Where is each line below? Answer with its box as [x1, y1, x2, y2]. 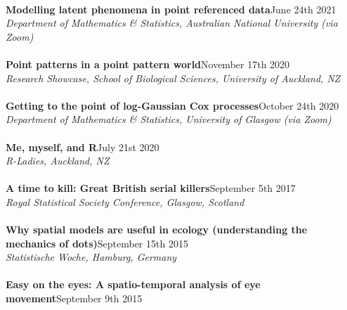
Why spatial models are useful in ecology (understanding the [6, 222, 308, 237]
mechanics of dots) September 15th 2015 [6, 235, 188, 250]
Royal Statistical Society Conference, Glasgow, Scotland [6, 194, 244, 209]
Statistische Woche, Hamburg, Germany [6, 250, 177, 264]
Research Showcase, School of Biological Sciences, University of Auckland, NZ [6, 70, 341, 85]
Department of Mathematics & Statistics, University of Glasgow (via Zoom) [6, 112, 332, 127]
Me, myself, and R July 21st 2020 [6, 139, 159, 154]
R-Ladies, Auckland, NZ [6, 153, 110, 168]
